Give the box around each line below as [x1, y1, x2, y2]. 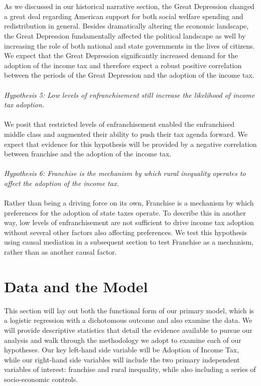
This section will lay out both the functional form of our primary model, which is [4, 305, 254, 315]
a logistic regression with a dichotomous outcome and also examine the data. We [4, 315, 252, 325]
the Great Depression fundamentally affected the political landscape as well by [4, 30, 246, 41]
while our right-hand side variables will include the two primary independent [4, 354, 240, 364]
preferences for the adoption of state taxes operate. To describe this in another [4, 207, 246, 218]
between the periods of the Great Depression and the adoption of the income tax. [4, 70, 254, 80]
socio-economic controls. [4, 373, 78, 384]
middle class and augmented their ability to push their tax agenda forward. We [4, 128, 247, 139]
